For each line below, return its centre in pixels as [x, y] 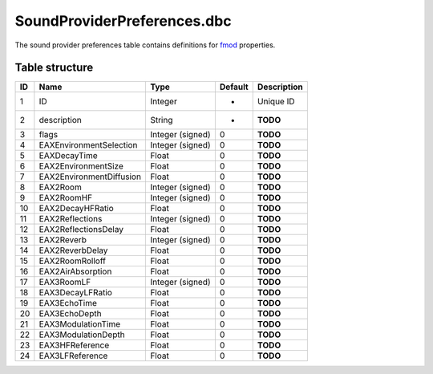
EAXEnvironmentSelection [88, 145]
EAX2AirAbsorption [75, 271]
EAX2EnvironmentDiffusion [90, 177]
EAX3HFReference [74, 345]
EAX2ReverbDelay [73, 250]
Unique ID [276, 102]
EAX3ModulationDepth [82, 335]
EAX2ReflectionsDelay [81, 230]
